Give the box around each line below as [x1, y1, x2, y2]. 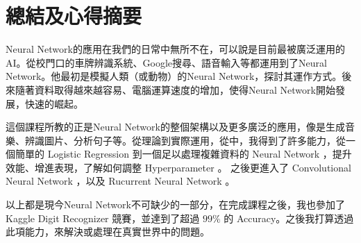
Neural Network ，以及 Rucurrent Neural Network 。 [6, 174, 235, 188]
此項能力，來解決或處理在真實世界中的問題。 [6, 224, 210, 239]
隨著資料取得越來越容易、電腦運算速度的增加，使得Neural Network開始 [15, 82, 335, 97]
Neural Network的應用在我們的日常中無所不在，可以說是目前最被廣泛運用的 [6, 42, 345, 56]
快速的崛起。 [24, 96, 83, 110]
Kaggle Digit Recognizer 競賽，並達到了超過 [6, 210, 200, 225]
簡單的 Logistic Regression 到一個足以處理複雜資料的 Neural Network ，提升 [15, 146, 352, 161]
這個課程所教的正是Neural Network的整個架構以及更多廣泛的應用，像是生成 [6, 119, 345, 134]
